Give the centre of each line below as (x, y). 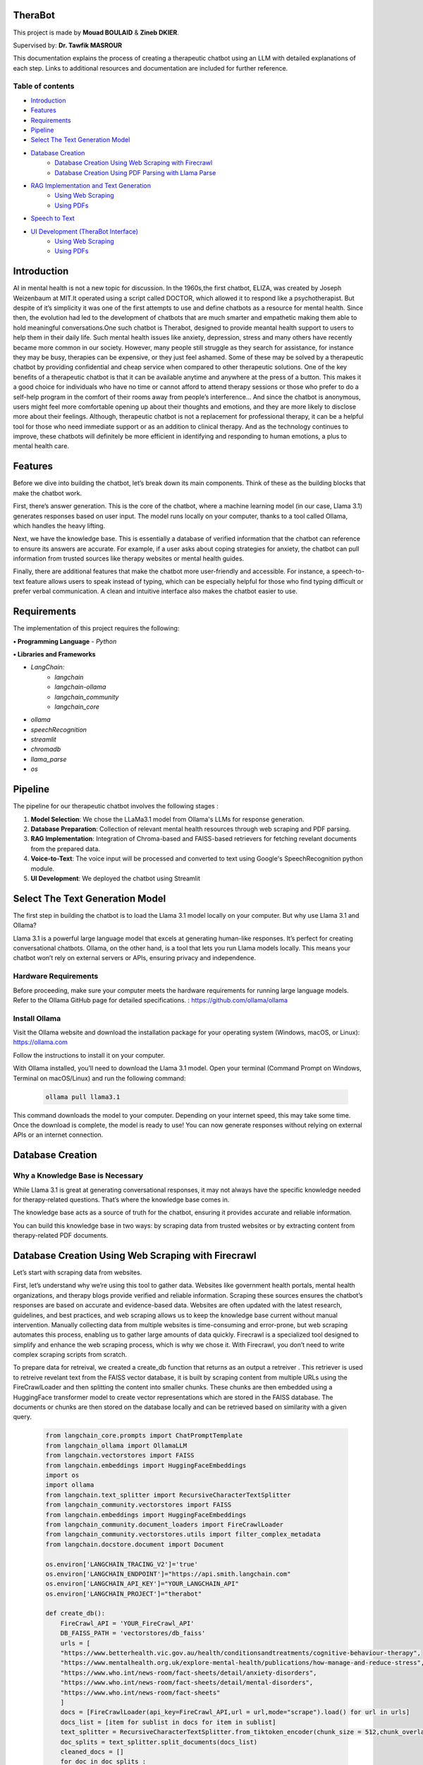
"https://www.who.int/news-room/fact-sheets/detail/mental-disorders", (187, 1683)
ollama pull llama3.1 (83, 1097)
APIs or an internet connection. (58, 1135)
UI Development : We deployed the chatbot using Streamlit (115, 878)
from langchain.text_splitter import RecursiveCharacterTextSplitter (168, 1495)
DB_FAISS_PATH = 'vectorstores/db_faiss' (133, 1633)
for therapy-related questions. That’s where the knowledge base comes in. (121, 1199)
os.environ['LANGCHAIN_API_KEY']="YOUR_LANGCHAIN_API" (142, 1584)
